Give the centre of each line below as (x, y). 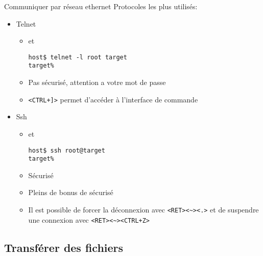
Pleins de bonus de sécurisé (71, 192)
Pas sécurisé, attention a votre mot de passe (97, 82)
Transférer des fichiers (64, 247)
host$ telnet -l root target (78, 57)
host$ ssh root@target (67, 150)
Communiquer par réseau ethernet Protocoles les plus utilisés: (101, 6)
